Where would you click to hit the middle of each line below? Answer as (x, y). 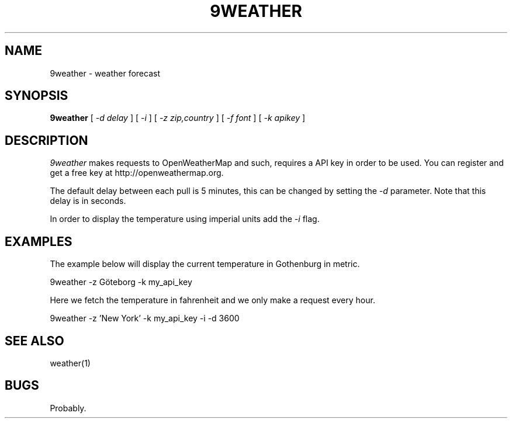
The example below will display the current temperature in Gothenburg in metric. (205, 264)
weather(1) (70, 363)
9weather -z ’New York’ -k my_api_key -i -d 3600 (145, 318)
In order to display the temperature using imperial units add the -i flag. (185, 219)
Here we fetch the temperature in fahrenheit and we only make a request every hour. (212, 300)
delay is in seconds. (88, 201)
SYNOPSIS (37, 96)
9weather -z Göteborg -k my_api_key (121, 282)
